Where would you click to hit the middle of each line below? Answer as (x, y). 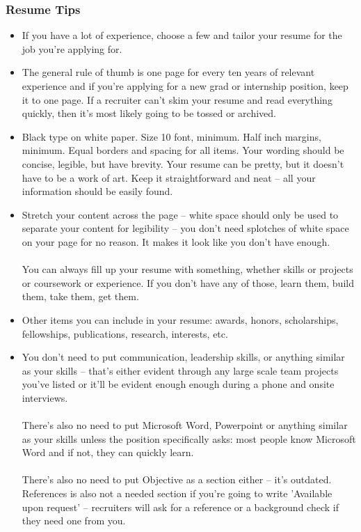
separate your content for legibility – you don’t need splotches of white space (185, 228)
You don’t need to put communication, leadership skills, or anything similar (183, 357)
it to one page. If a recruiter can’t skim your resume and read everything (177, 99)
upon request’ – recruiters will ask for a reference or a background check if (180, 507)
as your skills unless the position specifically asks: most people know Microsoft (189, 438)
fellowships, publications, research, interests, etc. (125, 333)
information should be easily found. (97, 191)
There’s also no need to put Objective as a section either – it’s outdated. (177, 479)
